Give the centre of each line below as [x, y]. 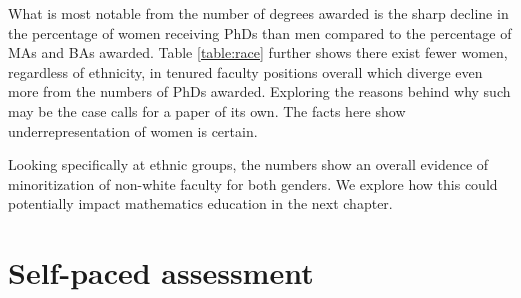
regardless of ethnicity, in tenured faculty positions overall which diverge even [245, 71]
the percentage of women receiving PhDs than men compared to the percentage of [260, 32]
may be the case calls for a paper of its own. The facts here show [207, 110]
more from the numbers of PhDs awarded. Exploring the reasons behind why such [259, 91]
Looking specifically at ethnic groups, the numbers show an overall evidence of [248, 164]
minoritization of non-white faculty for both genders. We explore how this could [253, 183]
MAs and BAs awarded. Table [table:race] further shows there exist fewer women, [258, 52]
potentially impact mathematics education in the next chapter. [200, 203]
